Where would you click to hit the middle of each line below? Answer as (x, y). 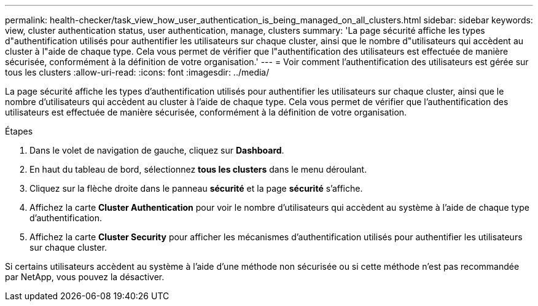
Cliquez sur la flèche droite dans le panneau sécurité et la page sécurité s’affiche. (196, 188)
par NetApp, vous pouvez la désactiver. (85, 277)
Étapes (19, 131)
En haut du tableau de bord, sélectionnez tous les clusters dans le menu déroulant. (198, 169)
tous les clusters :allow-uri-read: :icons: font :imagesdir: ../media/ (137, 72)
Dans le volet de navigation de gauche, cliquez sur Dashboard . (157, 150)
